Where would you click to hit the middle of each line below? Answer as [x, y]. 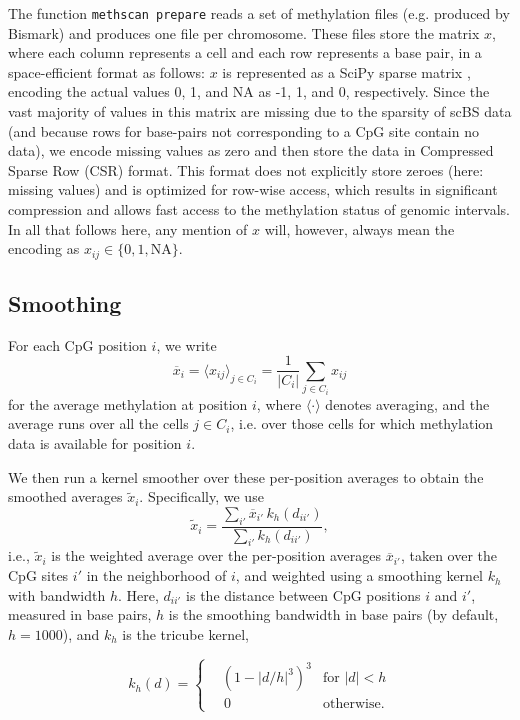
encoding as [44, 248]
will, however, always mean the [359, 228]
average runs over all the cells [98, 423]
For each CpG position [77, 344]
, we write [186, 344]
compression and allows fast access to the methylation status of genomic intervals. [259, 209]
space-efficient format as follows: [107, 71]
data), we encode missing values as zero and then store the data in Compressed [251, 150]
